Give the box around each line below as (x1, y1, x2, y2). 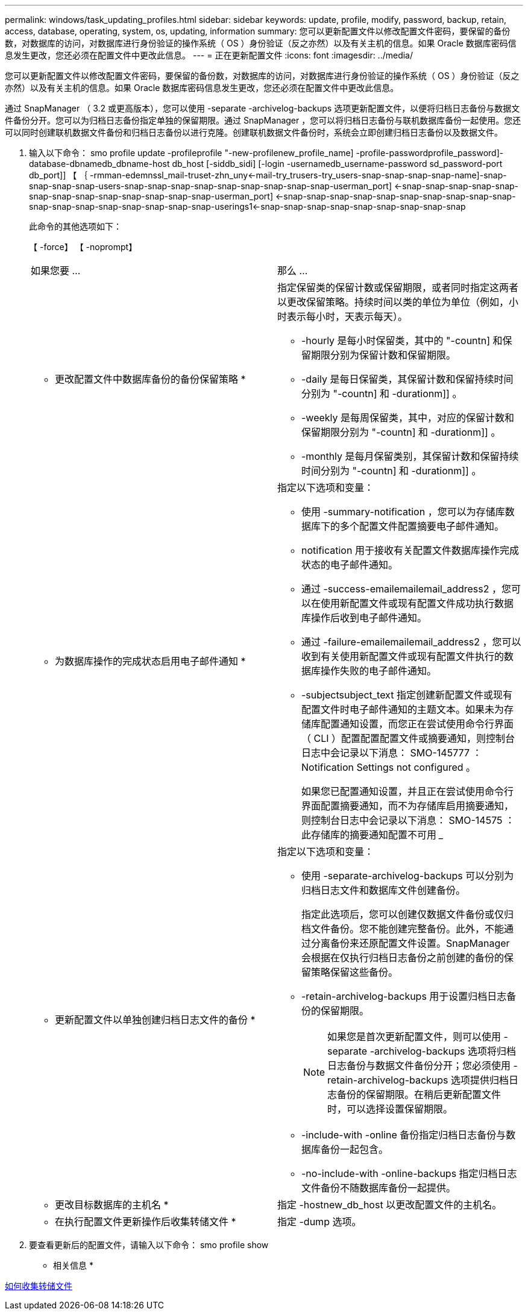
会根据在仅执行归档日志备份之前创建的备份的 (301, 952, 504, 964)
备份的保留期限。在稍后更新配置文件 (337, 1088, 501, 1100)
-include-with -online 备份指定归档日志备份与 (301, 1129, 506, 1141)
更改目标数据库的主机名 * (55, 1199, 169, 1211)
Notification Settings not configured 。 (301, 761, 476, 773)
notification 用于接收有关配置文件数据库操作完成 (301, 544, 519, 556)
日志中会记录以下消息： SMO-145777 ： (301, 747, 482, 759)
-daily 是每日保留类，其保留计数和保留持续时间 (301, 373, 514, 385)
